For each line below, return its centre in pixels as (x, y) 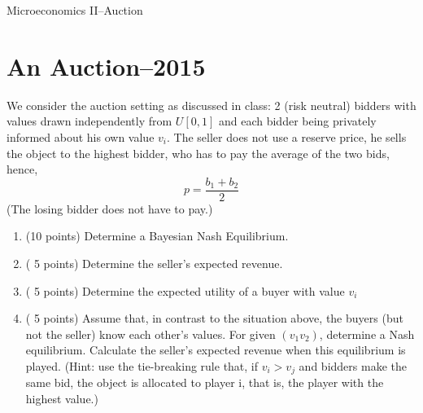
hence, (22, 169)
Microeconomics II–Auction (75, 10)
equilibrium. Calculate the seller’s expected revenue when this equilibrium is (216, 350)
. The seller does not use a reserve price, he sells (287, 136)
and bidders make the (353, 365)
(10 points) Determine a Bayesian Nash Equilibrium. (157, 236)
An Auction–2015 (106, 66)
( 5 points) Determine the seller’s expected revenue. (154, 263)
